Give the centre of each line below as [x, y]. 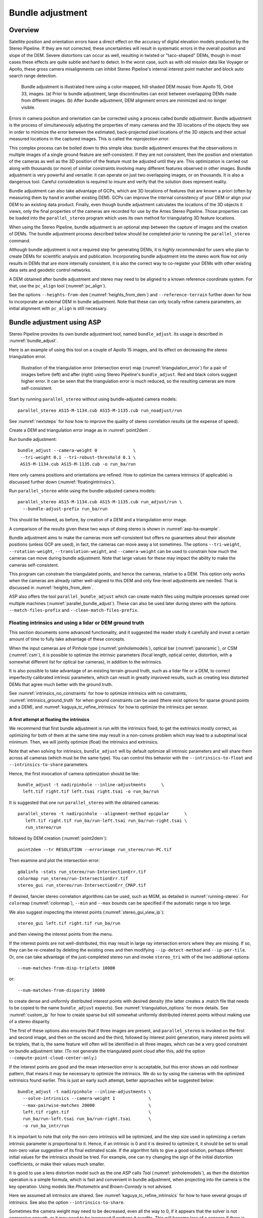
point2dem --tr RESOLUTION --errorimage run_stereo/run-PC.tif [95, 849]
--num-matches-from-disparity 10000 [61, 990]
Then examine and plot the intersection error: [54, 860]
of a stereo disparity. [30, 1022]
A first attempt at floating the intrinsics [49, 719]
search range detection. [33, 76]
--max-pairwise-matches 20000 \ [87, 1105]
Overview [24, 30]
